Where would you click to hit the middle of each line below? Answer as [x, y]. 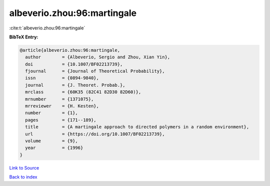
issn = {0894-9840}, [62, 78]
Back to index [23, 177]
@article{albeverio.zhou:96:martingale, [70, 50]
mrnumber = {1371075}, [59, 99]
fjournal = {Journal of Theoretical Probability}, [95, 71]
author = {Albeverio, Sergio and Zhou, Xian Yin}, [98, 57]
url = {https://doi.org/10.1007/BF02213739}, [95, 134]
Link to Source [24, 168]
